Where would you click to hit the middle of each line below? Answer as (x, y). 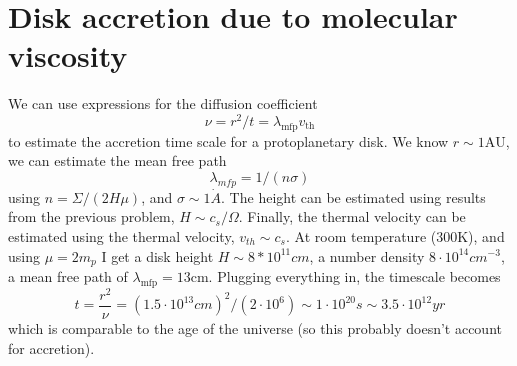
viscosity (68, 55)
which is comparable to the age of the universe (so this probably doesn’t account (255, 327)
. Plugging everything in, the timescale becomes (354, 276)
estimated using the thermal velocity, (121, 235)
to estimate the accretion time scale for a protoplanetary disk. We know (228, 140)
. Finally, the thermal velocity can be (352, 216)
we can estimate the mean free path (117, 160)
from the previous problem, (91, 216)
